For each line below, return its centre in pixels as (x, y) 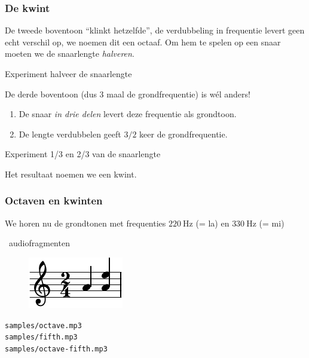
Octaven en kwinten (54, 201)
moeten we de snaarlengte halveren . (70, 53)
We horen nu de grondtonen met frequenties (85, 223)
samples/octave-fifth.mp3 (56, 349)
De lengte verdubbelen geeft (70, 134)
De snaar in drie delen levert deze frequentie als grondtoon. (128, 114)
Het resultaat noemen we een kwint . (71, 174)
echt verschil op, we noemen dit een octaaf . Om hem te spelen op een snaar (143, 42)
